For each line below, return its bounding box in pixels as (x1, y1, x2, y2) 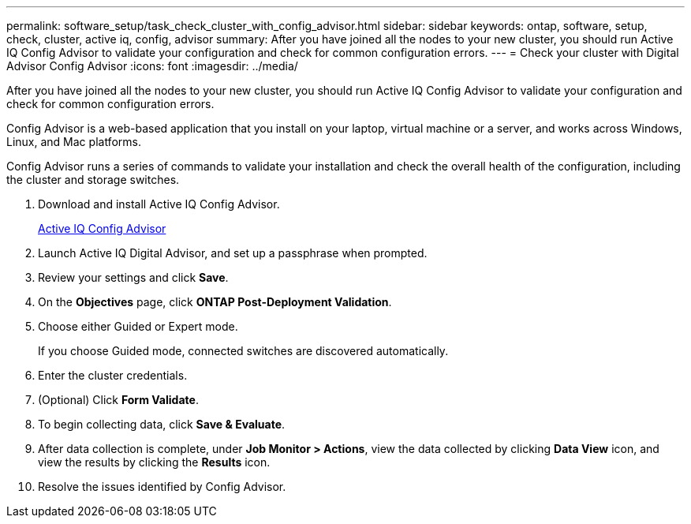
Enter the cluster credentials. (38, 369, 188, 382)
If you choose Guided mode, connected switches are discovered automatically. (38, 344, 449, 357)
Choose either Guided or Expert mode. (38, 320, 238, 333)
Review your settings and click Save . (38, 271, 229, 284)
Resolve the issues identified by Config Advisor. (38, 480, 286, 493)
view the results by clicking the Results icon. (38, 455, 271, 469)
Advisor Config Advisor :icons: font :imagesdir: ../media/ (6, 59, 298, 73)
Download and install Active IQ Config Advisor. (38, 197, 280, 211)
